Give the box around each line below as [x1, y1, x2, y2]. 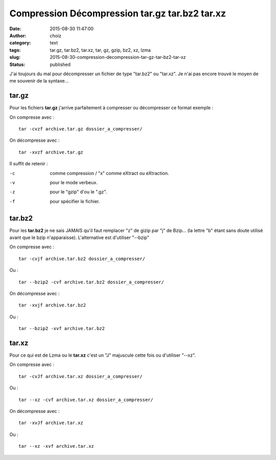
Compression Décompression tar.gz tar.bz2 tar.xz [9, 8, 226, 19]
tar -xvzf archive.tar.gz [18, 149, 84, 155]
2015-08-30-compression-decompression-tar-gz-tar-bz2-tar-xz [50, 54, 186, 60]
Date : [9, 26, 21, 32]
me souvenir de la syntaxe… [9, 78, 69, 84]
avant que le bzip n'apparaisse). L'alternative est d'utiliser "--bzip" [9, 234, 150, 240]
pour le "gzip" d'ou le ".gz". [50, 189, 107, 195]
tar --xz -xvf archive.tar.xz [18, 443, 95, 449]
